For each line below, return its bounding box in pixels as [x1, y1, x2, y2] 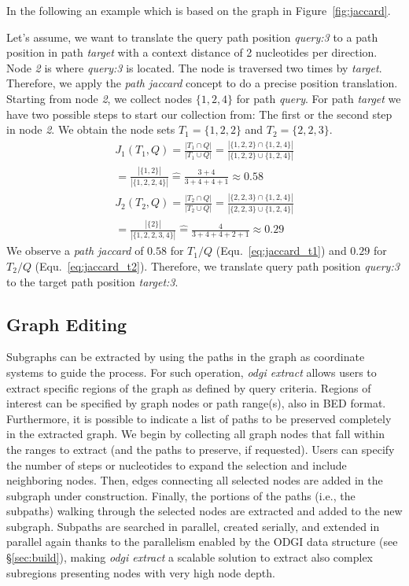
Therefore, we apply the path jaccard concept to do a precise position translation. [6, 75, 398, 91]
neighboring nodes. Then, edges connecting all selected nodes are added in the [6, 472, 383, 488]
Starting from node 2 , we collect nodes [6, 90, 192, 106]
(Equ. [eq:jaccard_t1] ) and [216, 242, 347, 259]
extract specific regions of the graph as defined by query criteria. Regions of [6, 379, 371, 396]
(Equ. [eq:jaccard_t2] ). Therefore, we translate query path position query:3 [35, 257, 400, 274]
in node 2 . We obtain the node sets [6, 121, 175, 138]
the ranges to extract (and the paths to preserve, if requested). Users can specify [6, 440, 395, 457]
